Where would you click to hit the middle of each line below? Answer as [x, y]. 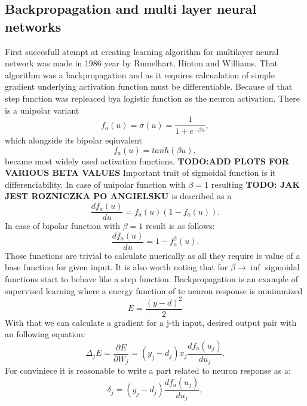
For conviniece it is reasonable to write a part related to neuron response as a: [148, 370]
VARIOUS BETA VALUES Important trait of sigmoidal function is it [140, 173]
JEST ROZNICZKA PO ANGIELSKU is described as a [118, 196]
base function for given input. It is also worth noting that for [116, 267]
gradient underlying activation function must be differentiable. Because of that [149, 86]
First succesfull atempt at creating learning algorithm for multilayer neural [142, 51]
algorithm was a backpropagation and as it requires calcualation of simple [140, 74]
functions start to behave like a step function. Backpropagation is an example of [151, 278]
